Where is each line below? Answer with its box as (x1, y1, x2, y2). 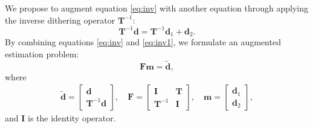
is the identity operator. (28, 112, 116, 124)
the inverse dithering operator (5, 13, 115, 26)
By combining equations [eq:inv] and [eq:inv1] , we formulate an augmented (5, 36, 281, 48)
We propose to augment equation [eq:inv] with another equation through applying (5, 2, 308, 14)
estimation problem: (5, 47, 79, 60)
